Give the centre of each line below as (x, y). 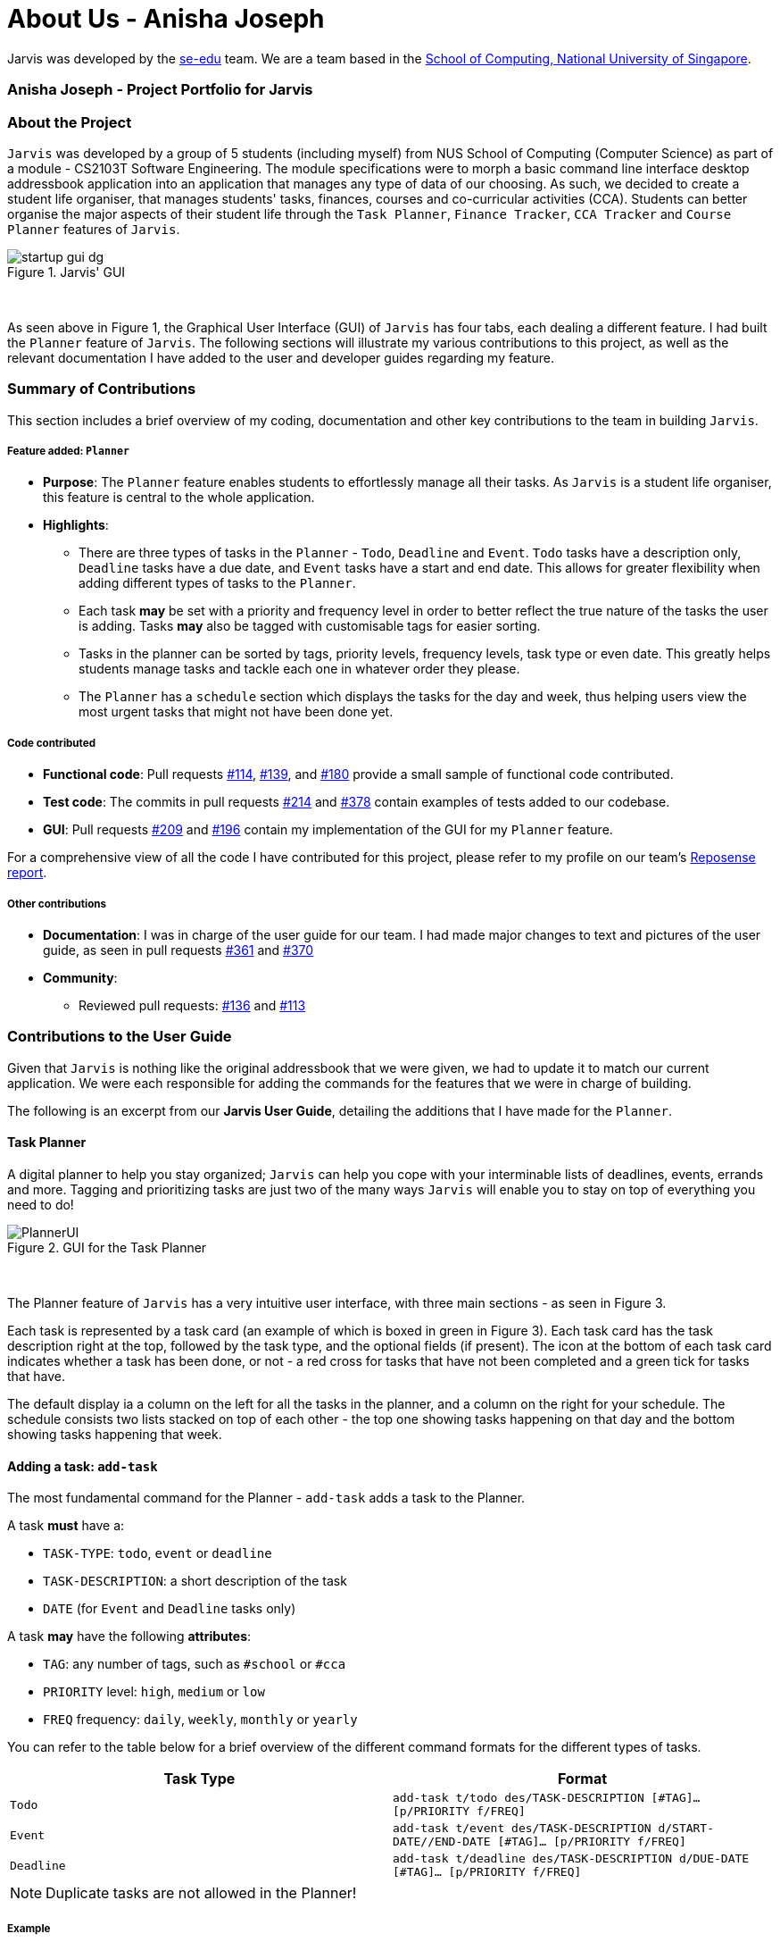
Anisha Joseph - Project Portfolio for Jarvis (160, 90)
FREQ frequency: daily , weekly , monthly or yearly (200, 1720)
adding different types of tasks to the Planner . (217, 583)
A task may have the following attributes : (129, 1636)
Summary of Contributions (102, 389)
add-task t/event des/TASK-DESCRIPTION (522, 1829)
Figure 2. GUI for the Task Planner (107, 1247)
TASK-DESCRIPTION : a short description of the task (195, 1581)
